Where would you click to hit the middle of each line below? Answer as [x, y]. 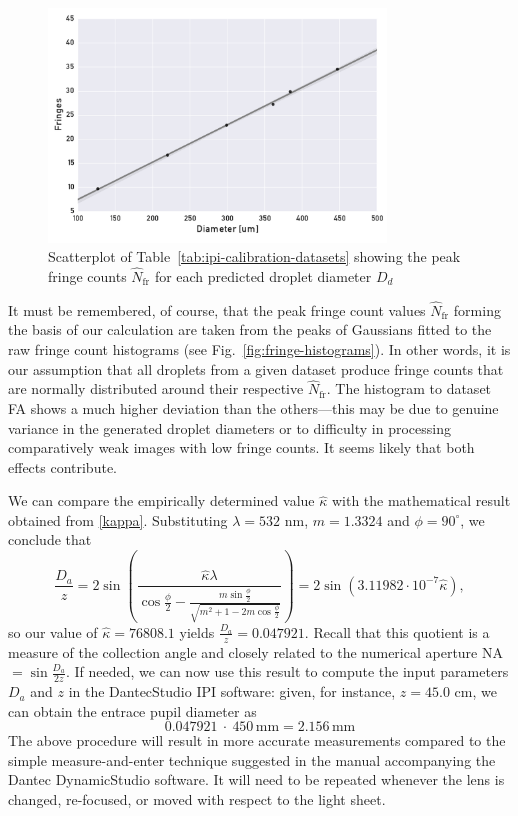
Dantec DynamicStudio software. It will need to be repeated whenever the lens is [256, 779]
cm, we [475, 691]
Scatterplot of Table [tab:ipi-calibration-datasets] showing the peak [254, 256]
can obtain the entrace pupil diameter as [132, 710]
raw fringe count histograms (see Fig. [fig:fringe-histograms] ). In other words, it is [259, 348]
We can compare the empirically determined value [161, 500]
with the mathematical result [421, 500]
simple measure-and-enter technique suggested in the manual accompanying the [252, 759]
